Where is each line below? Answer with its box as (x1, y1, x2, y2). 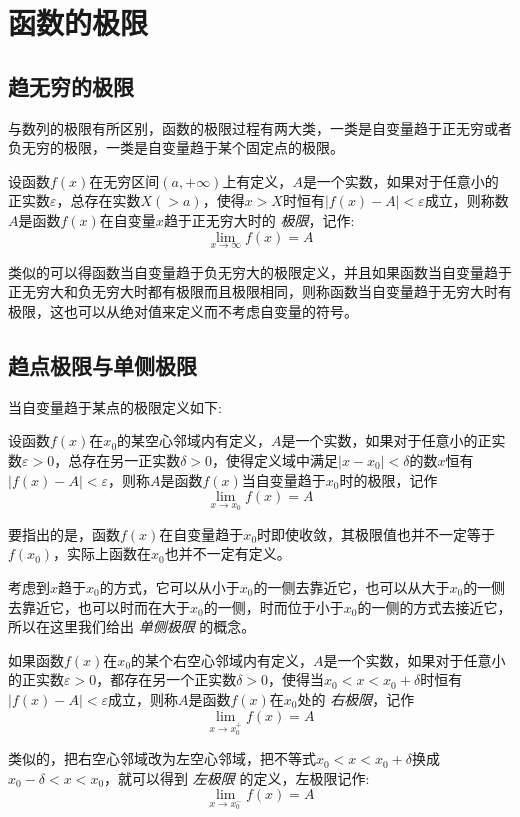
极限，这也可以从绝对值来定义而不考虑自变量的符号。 (8, 300, 358, 321)
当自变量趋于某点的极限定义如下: (8, 396, 222, 417)
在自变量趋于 (159, 523, 244, 544)
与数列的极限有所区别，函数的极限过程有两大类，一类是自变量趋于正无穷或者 (8, 117, 512, 138)
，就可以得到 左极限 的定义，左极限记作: (104, 767, 370, 788)
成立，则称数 (424, 190, 509, 211)
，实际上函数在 (53, 543, 152, 564)
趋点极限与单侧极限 (8, 349, 197, 380)
